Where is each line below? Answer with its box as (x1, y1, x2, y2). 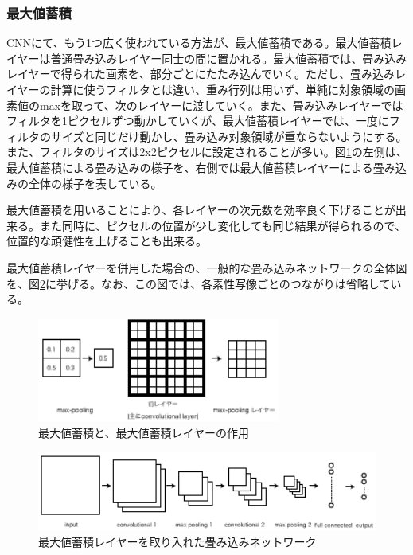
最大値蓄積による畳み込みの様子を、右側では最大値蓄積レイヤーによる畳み (6, 158, 395, 175)
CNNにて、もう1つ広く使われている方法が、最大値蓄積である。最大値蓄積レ (6, 34, 403, 51)
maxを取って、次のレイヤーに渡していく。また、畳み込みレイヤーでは (39, 96, 403, 113)
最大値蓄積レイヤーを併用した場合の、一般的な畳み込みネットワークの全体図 (6, 259, 407, 276)
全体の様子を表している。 (28, 174, 162, 191)
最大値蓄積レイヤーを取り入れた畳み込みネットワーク (38, 533, 317, 549)
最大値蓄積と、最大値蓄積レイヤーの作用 (38, 424, 250, 441)
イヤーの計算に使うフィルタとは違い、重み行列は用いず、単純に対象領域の (6, 81, 395, 97)
